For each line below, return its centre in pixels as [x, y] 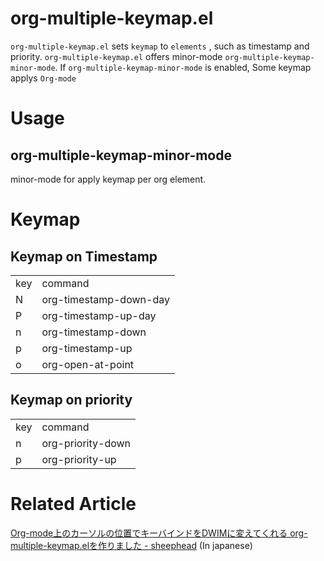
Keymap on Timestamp [84, 256]
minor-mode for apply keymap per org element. [108, 179]
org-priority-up [79, 459]
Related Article [73, 503]
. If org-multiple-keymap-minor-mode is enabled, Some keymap [183, 67]
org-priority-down [86, 443]
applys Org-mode [43, 78]
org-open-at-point [88, 364]
